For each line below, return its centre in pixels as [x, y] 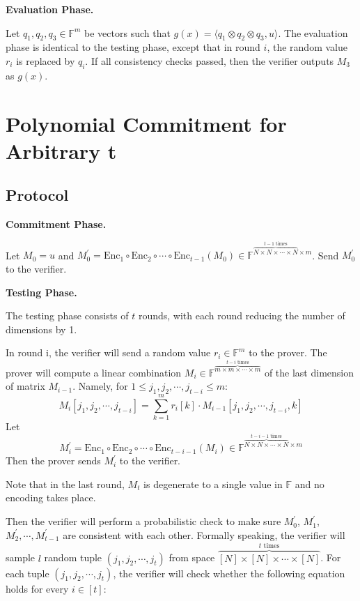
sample [21, 557]
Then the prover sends [53, 461]
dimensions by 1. [41, 329]
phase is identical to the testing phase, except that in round [133, 47]
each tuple [28, 573]
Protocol [37, 195]
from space [192, 557]
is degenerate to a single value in [213, 484]
